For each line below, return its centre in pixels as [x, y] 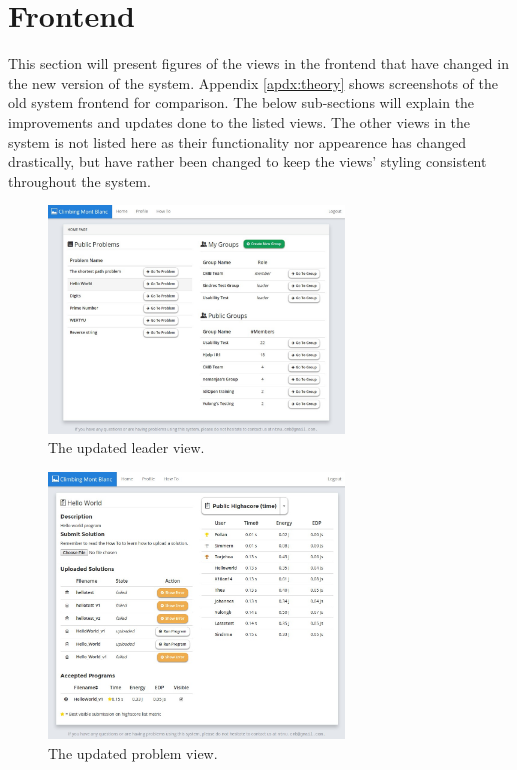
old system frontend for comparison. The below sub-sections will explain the [241, 102]
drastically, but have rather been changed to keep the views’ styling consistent [247, 161]
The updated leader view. [126, 447]
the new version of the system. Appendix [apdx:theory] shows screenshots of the [253, 82]
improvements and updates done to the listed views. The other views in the [239, 121]
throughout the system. [79, 180]
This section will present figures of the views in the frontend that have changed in [258, 63]
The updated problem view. [133, 752]
